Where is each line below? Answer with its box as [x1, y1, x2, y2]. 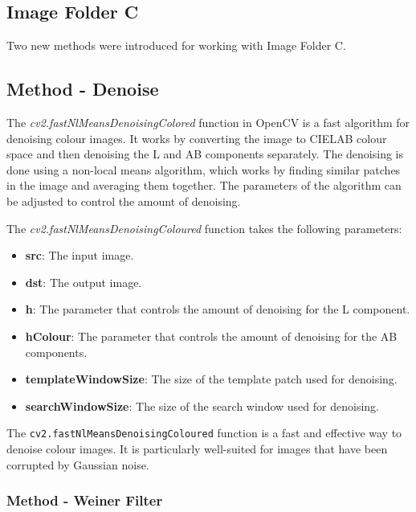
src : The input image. [25, 247, 134, 264]
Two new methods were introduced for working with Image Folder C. [6, 37, 346, 54]
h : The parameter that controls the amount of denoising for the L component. [25, 301, 410, 317]
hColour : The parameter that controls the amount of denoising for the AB [25, 327, 398, 344]
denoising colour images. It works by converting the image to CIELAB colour [6, 129, 387, 146]
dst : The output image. [25, 273, 142, 290]
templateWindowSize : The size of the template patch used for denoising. [25, 371, 398, 387]
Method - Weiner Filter [6, 490, 163, 510]
